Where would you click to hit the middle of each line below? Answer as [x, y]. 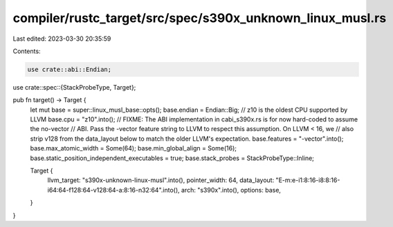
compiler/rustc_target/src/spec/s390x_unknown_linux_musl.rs [200, 18]
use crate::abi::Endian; [70, 69]
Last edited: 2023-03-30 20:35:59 [62, 39]
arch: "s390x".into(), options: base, [231, 190]
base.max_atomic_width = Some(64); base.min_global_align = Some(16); [134, 148]
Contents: [27, 51]
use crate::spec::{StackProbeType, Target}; [74, 87]
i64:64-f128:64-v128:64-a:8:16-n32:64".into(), [113, 190]
